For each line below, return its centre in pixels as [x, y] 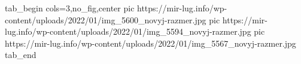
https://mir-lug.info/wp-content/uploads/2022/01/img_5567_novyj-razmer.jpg [150, 43]
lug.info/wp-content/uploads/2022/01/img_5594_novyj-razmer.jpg [128, 31]
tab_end [21, 55]
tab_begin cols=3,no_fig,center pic [70, 8]
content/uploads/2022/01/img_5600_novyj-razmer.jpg [106, 19]
